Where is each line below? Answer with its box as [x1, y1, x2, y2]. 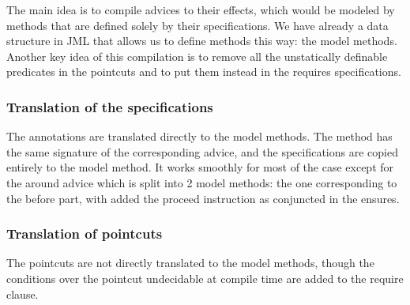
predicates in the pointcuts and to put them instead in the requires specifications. [6, 63, 401, 80]
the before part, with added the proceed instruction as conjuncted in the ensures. [6, 190, 400, 206]
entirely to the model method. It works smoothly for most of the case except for [6, 159, 394, 175]
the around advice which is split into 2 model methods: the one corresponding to [6, 174, 397, 190]
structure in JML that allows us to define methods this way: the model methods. [6, 32, 397, 49]
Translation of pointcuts [6, 224, 163, 243]
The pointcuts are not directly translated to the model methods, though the [6, 254, 374, 271]
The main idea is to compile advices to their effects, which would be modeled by [6, 2, 395, 17]
